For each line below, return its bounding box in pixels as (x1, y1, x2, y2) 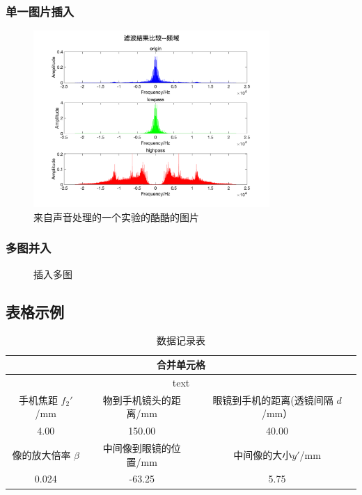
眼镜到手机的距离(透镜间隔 (212, 392, 333, 407)
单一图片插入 (6, 2, 74, 19)
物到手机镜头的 (102, 392, 171, 407)
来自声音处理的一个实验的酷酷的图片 (33, 209, 199, 224)
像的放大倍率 (12, 447, 71, 462)
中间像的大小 (233, 447, 292, 462)
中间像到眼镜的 (102, 441, 171, 455)
